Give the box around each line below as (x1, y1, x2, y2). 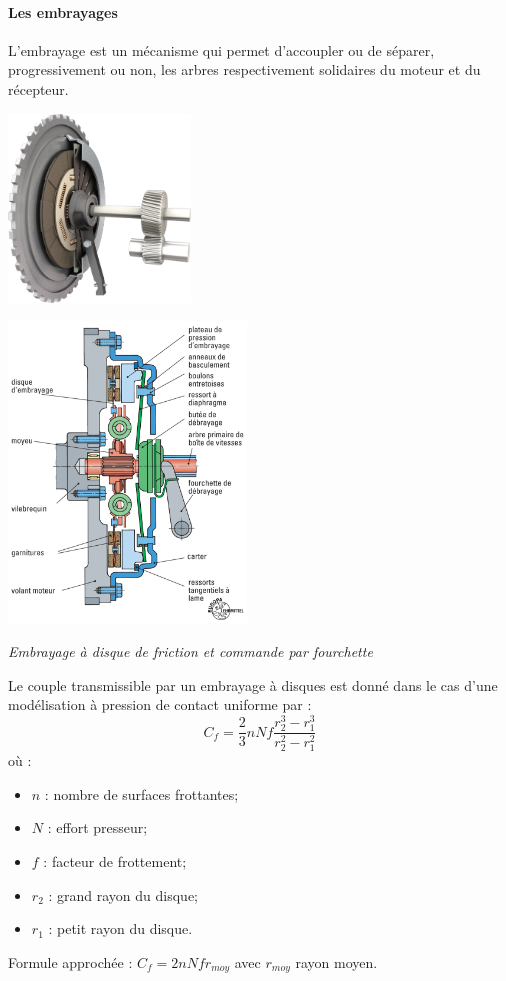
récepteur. (8, 78, 69, 99)
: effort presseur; (47, 817, 148, 838)
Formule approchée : (8, 951, 133, 972)
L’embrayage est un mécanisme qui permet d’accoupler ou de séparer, (8, 39, 435, 60)
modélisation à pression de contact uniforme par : (8, 694, 312, 715)
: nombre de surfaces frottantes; (44, 783, 239, 804)
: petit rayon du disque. (48, 918, 193, 939)
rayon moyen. (295, 951, 378, 972)
